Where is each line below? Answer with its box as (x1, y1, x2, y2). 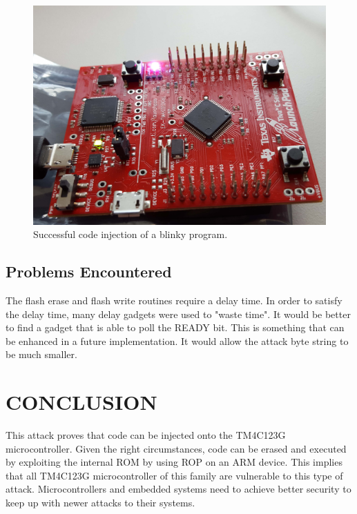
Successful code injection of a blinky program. (33, 227, 228, 241)
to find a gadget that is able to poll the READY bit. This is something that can (6, 320, 345, 335)
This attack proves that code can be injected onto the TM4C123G (6, 428, 286, 442)
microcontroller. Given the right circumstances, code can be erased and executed (6, 441, 347, 455)
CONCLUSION (6, 388, 157, 416)
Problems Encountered (6, 261, 172, 282)
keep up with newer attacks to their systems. (6, 495, 195, 510)
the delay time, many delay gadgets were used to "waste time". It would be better (6, 306, 351, 321)
